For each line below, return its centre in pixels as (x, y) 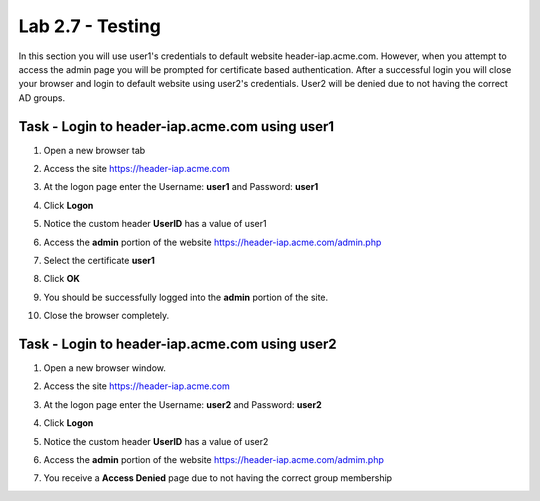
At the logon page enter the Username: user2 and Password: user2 (182, 404)
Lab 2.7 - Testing (90, 26)
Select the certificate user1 (99, 260)
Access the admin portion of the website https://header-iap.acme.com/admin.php (212, 242)
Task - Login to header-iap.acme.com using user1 (176, 126)
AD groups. (41, 97)
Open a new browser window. (105, 368)
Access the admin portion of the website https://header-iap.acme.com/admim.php (213, 459)
